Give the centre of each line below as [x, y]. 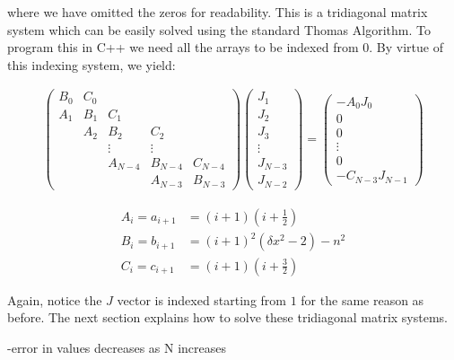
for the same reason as [362, 299]
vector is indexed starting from [202, 299]
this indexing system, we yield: [92, 64]
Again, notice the [55, 299]
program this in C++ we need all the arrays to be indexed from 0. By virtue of [225, 47]
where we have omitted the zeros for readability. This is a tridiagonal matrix [218, 12]
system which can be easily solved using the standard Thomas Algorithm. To [219, 29]
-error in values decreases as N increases [117, 347]
